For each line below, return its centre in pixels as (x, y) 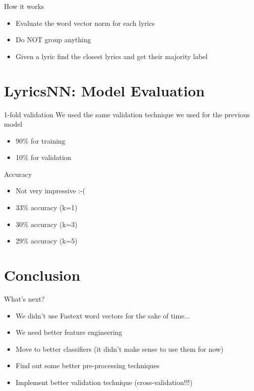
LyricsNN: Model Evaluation (104, 90)
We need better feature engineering (69, 332)
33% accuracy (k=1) (47, 207)
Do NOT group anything (53, 39)
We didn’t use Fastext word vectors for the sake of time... (103, 315)
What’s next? (25, 298)
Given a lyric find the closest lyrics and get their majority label (112, 56)
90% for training (40, 140)
